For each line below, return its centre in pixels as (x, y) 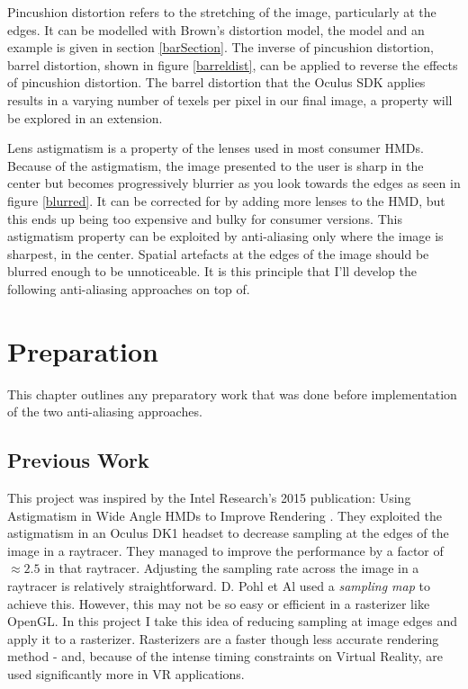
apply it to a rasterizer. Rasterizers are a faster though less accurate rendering (223, 638)
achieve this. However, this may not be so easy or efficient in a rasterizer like (219, 603)
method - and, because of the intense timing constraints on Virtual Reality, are (225, 656)
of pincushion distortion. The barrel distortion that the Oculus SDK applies (216, 82)
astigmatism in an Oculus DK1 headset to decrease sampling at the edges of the (228, 533)
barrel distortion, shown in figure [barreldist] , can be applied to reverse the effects (233, 64)
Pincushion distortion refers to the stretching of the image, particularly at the (222, 12)
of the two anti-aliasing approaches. (105, 412)
